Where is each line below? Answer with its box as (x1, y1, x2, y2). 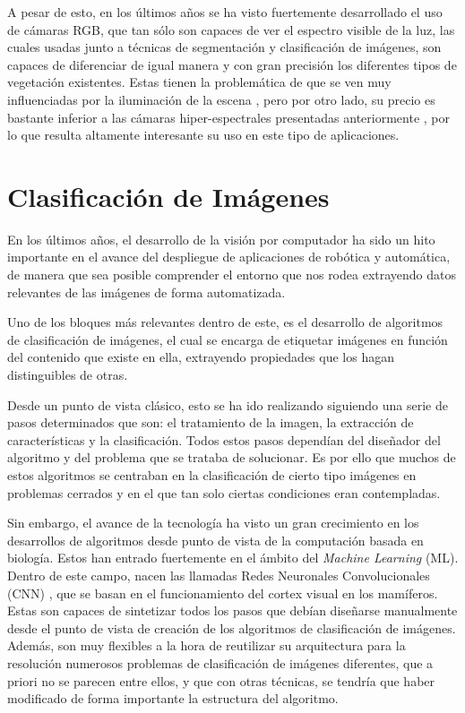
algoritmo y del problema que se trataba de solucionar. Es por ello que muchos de (7, 448, 456, 467)
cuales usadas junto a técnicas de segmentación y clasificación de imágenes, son (7, 38, 442, 56)
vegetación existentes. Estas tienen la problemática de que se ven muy (7, 73, 392, 91)
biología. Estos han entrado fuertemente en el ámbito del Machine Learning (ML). (7, 548, 459, 567)
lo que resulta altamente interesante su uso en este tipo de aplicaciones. (7, 125, 400, 144)
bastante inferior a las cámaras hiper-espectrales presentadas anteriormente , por (7, 107, 450, 126)
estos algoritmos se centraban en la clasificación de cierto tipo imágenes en (7, 466, 417, 484)
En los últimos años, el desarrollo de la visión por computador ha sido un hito (7, 229, 435, 248)
